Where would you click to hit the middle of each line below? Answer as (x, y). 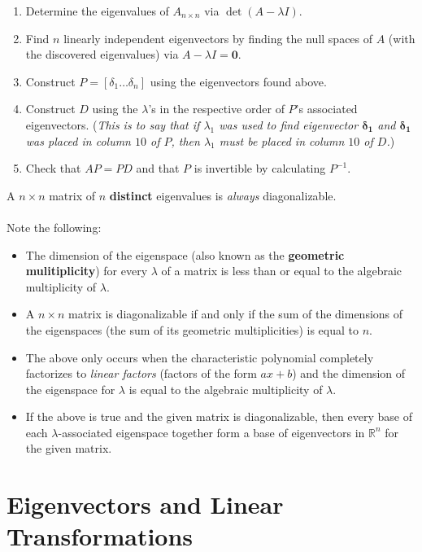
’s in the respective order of (216, 109)
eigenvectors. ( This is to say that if (113, 124)
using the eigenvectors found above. (238, 81)
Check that (53, 168)
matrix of (72, 195)
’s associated (326, 109)
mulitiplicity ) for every (87, 271)
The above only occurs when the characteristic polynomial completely (200, 357)
